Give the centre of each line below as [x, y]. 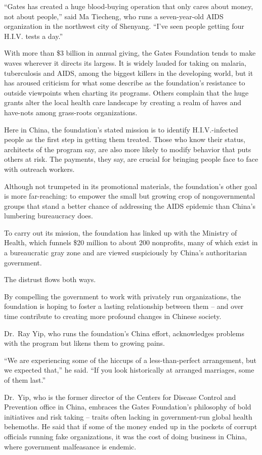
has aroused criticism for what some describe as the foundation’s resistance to [125, 83]
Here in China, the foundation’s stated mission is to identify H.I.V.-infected [121, 129]
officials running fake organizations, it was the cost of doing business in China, [126, 436]
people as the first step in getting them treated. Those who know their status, [125, 139]
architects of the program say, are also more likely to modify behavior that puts [128, 149]
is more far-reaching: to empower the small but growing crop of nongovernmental [130, 196]
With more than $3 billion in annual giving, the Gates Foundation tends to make [130, 53]
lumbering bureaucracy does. [49, 216]
